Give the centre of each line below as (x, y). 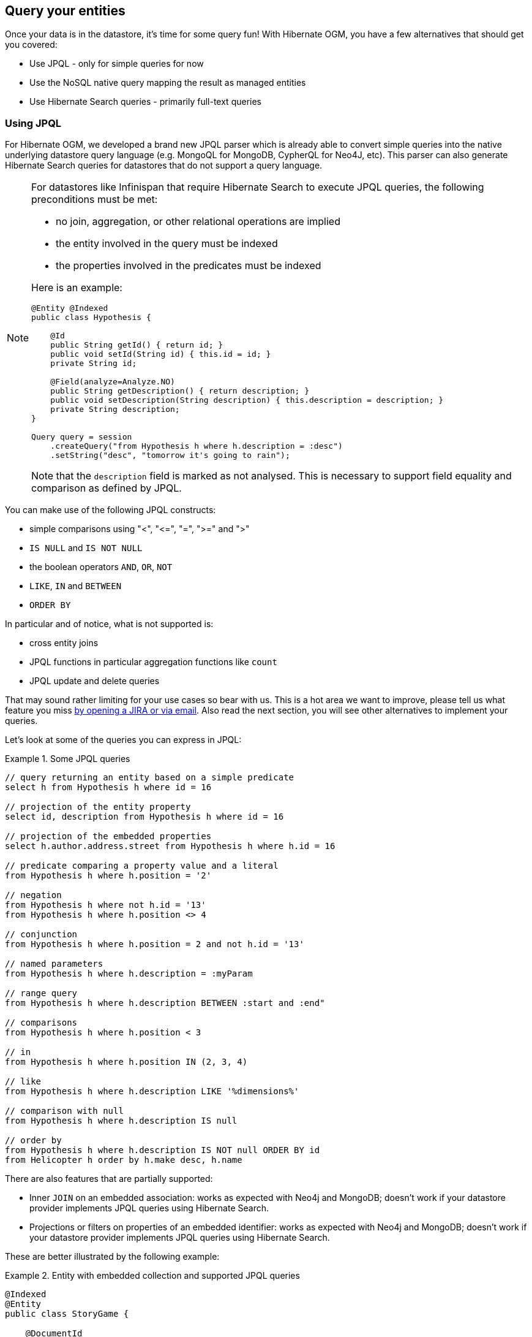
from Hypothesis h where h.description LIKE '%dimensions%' (152, 1091)
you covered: (31, 45)
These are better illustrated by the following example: (112, 1257)
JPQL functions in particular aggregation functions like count (153, 662)
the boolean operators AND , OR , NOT (101, 567)
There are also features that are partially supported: (109, 1179)
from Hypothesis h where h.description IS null (121, 1121)
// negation (33, 895)
